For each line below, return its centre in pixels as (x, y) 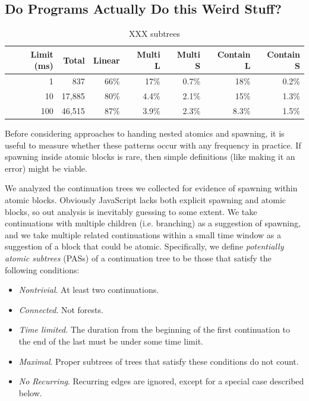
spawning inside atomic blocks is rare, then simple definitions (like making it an (150, 157)
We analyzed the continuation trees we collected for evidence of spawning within (151, 188)
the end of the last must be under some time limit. (111, 341)
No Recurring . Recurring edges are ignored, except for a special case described (161, 381)
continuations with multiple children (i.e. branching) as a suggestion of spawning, (153, 223)
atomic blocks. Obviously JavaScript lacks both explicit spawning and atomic (146, 199)
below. (30, 392)
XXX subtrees (154, 34)
